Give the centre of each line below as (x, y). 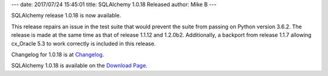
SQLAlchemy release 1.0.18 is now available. (66, 16)
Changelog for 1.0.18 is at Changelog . (58, 54)
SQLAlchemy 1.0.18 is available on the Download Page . (80, 66)
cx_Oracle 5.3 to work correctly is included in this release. (84, 43)
